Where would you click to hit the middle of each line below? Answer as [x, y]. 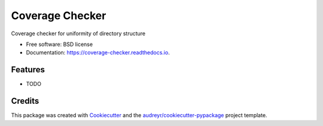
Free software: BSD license [59, 44]
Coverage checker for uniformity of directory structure [78, 33]
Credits [25, 101]
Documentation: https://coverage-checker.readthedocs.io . [98, 53]
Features [28, 70]
